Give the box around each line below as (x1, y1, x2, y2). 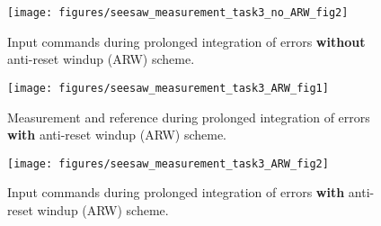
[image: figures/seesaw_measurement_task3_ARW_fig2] (7, 157, 329, 170)
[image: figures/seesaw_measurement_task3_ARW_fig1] (7, 81, 329, 95)
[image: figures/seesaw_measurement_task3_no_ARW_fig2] (7, 6, 349, 19)
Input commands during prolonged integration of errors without (7, 32, 366, 50)
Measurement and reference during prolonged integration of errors (7, 107, 370, 126)
